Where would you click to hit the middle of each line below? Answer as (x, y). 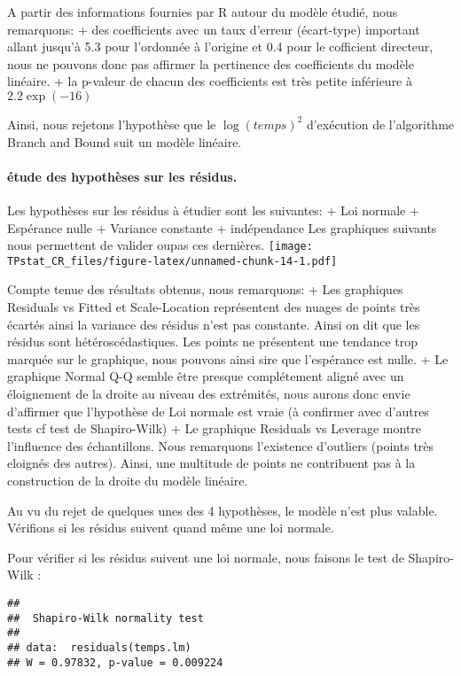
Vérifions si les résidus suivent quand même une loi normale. (171, 528)
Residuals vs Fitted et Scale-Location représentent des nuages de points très (214, 307)
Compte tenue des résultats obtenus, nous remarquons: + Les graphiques (205, 289)
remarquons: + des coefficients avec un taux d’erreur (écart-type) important (214, 29)
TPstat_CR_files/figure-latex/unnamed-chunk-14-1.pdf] (172, 261)
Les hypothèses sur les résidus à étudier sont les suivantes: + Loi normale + (213, 210)
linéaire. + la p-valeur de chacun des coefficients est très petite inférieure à (210, 81)
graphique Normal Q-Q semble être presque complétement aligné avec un (206, 376)
